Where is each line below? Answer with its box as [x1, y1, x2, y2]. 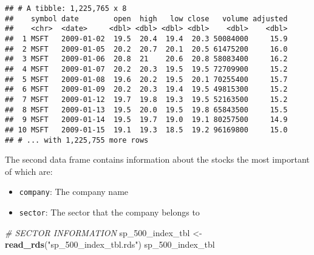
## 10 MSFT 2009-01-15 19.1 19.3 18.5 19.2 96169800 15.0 [5, 125, 288, 134]
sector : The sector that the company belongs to [19, 206, 200, 219]
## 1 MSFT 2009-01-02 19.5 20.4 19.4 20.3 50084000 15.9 [5, 34, 288, 43]
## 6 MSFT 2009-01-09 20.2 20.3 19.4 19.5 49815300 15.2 [5, 85, 288, 94]
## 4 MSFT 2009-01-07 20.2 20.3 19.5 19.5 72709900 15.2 [5, 64, 288, 73]
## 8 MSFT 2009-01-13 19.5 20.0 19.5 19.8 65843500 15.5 [5, 105, 288, 114]
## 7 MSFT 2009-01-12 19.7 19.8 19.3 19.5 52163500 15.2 [5, 95, 288, 104]
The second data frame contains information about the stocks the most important [5, 153, 310, 166]
